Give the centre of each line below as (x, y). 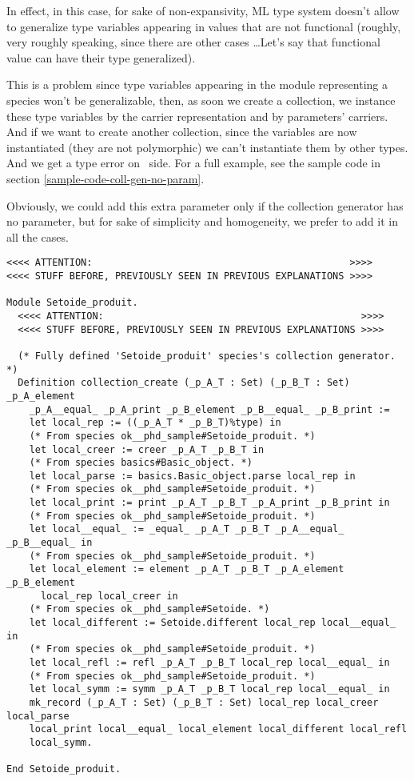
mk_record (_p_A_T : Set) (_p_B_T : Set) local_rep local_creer (204, 702)
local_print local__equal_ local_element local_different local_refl (218, 729)
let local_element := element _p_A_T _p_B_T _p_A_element (187, 569)
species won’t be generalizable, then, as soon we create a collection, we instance (201, 100)
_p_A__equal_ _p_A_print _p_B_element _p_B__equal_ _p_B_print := (209, 409)
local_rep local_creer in (109, 596)
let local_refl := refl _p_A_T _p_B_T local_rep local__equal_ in (209, 663)
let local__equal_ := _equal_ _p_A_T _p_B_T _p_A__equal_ (187, 529)
